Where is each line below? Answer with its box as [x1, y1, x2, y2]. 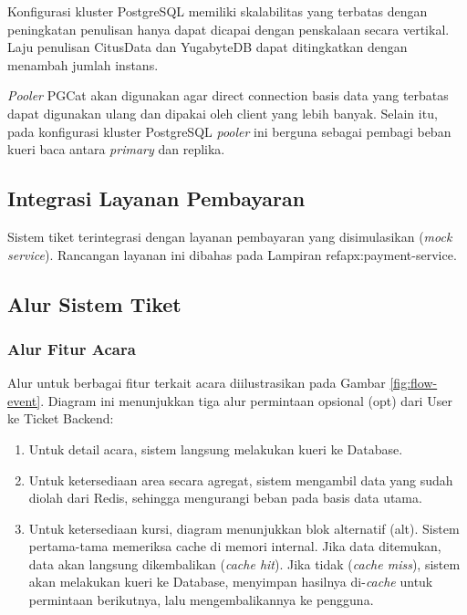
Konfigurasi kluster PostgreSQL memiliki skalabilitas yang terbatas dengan [7, 2, 428, 20]
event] [7, 391, 41, 410]
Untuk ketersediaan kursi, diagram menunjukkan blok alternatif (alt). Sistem [28, 518, 460, 537]
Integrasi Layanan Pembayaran [7, 184, 306, 213]
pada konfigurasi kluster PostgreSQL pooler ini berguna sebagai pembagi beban [7, 121, 451, 141]
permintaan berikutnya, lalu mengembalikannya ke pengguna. [28, 590, 374, 610]
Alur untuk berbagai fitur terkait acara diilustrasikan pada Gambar [7, 373, 386, 392]
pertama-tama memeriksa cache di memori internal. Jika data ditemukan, [28, 537, 441, 556]
